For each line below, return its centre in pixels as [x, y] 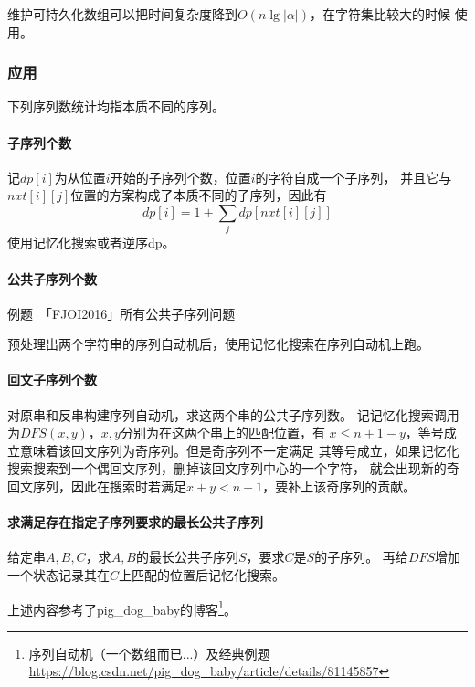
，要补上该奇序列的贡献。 [339, 486]
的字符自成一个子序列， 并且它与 [354, 177]
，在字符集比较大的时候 [380, 14]
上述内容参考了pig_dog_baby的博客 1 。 [122, 608]
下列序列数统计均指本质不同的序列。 [116, 106]
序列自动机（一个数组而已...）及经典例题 [149, 653]
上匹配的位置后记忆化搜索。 [202, 575]
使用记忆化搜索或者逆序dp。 [91, 243]
